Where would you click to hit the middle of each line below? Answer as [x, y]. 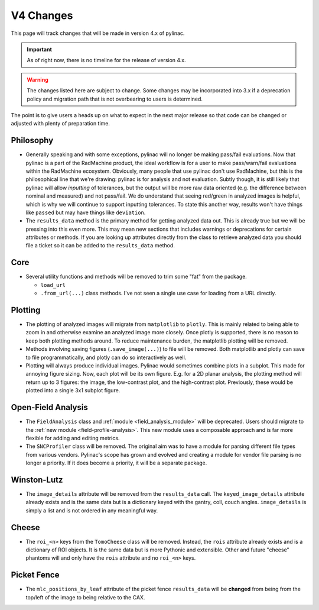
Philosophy [32, 141]
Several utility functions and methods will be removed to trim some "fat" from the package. [136, 277]
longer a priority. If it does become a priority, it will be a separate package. [116, 463]
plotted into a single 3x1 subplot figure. [73, 390]
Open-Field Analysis [49, 407]
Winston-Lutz [37, 480]
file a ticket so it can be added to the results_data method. [100, 246]
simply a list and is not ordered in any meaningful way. [92, 510]
